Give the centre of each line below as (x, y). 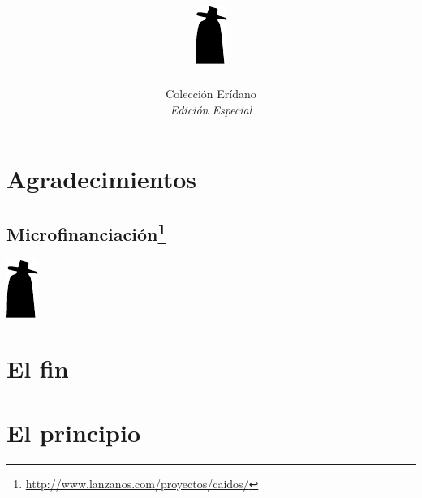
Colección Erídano (211, 94)
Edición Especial (211, 109)
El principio (73, 432)
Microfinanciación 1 (86, 232)
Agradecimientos (102, 179)
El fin (38, 369)
